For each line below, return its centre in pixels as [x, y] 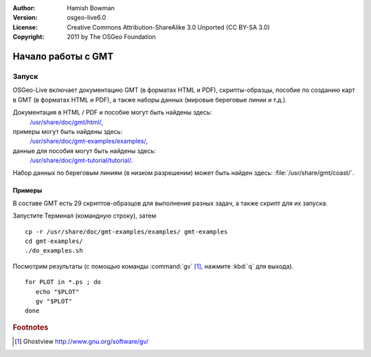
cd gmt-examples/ [54, 241]
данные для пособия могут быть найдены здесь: [84, 150]
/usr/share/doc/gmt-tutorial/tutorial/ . [81, 161]
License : [25, 27]
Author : [24, 8]
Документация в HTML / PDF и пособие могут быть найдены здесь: [112, 113]
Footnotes [31, 327]
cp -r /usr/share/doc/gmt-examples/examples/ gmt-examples [126, 231]
